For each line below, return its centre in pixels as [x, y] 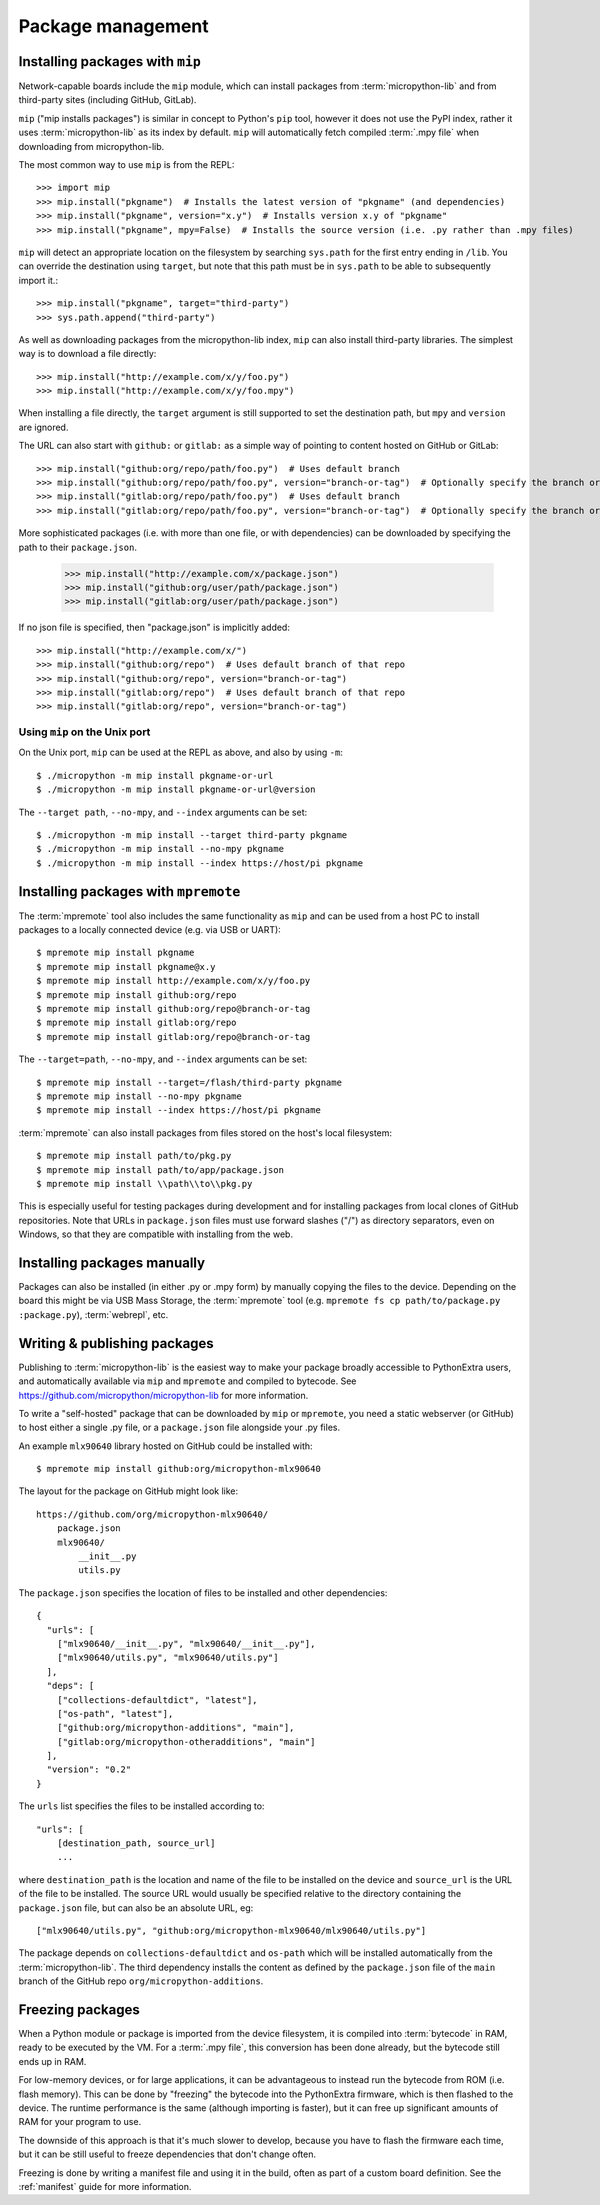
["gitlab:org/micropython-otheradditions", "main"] [186, 1741]
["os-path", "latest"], [115, 1713]
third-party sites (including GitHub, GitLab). [107, 100]
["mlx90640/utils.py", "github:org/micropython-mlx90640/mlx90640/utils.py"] [231, 1930]
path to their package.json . [77, 547]
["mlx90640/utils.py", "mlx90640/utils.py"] [167, 1658]
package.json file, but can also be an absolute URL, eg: [136, 1907]
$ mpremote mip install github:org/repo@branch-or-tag [173, 1009]
